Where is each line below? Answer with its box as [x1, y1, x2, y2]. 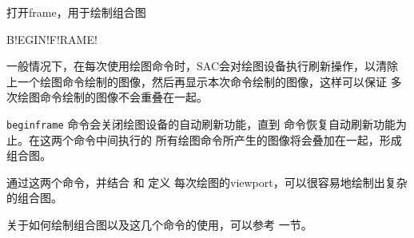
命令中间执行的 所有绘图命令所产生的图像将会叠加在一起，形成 [73, 131, 402, 148]
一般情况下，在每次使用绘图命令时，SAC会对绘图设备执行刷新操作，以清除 [6, 58, 398, 74]
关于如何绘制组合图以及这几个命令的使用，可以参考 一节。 [6, 216, 312, 232]
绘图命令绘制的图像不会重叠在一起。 [17, 89, 208, 105]
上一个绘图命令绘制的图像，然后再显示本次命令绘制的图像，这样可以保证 [6, 73, 387, 89]
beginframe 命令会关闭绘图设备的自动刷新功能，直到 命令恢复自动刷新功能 [6, 115, 396, 132]
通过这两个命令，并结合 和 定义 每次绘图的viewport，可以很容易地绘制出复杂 [6, 173, 408, 190]
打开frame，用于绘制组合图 [6, 4, 146, 20]
